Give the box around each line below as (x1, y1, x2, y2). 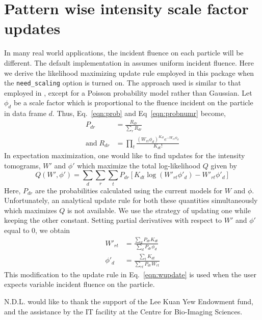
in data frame (4, 108, 46, 119)
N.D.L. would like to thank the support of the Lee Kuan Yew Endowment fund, (4, 296, 253, 306)
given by (211, 160, 237, 170)
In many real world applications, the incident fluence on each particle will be (4, 47, 244, 58)
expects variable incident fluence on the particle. (4, 279, 155, 289)
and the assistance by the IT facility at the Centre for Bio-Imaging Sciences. (4, 306, 243, 316)
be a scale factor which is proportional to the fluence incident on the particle (13, 97, 253, 108)
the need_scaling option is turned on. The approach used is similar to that (4, 77, 241, 88)
